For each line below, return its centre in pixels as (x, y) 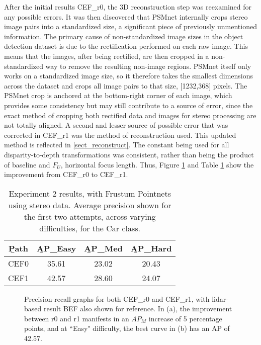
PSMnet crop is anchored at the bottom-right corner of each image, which (118, 95)
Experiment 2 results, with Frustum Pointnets (90, 193)
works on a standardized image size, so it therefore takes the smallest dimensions (129, 76)
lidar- (220, 298)
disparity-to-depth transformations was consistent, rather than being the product (129, 154)
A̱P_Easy (56, 248)
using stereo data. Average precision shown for (90, 205)
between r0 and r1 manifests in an (77, 318)
